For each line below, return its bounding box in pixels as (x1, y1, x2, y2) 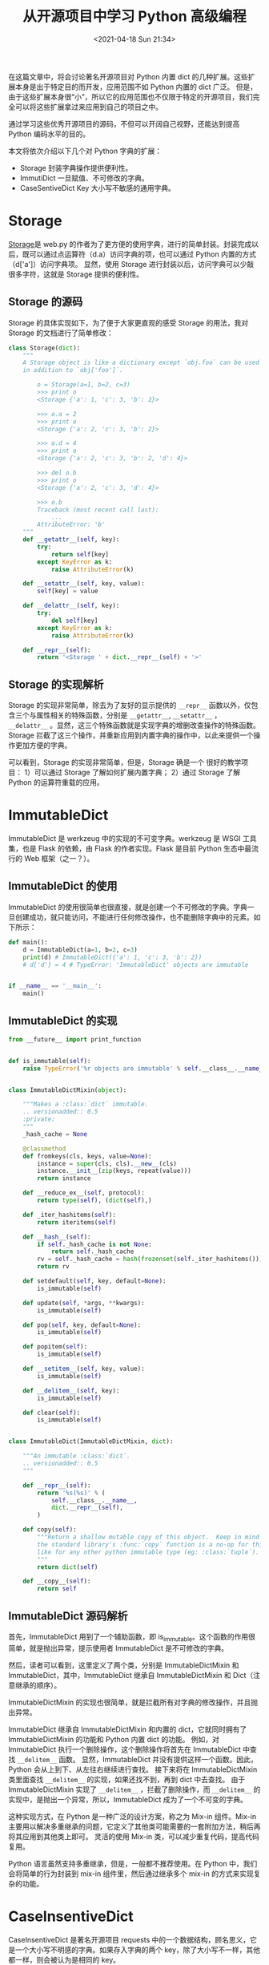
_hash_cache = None (22, 1130, 88, 1138)
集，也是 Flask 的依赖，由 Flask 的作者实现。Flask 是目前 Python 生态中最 (8, 843, 252, 854)
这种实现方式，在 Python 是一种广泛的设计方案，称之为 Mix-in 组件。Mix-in (8, 1811, 257, 1821)
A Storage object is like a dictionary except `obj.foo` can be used (22, 358, 260, 367)
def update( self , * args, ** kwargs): (22, 1299, 146, 1307)
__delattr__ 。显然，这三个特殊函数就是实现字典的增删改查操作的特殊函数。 (8, 721, 260, 730)
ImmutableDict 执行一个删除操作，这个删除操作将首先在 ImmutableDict (8, 1745, 242, 1754)
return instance (37, 1175, 91, 1183)
